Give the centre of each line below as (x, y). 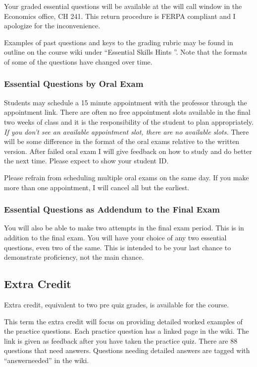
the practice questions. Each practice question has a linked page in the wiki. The (127, 331)
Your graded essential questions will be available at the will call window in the (123, 6)
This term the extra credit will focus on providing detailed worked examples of (123, 321)
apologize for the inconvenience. (52, 26)
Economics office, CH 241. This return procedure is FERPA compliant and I (120, 16)
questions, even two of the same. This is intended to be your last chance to (118, 247)
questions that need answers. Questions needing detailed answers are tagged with (127, 350)
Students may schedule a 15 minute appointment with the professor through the (126, 102)
